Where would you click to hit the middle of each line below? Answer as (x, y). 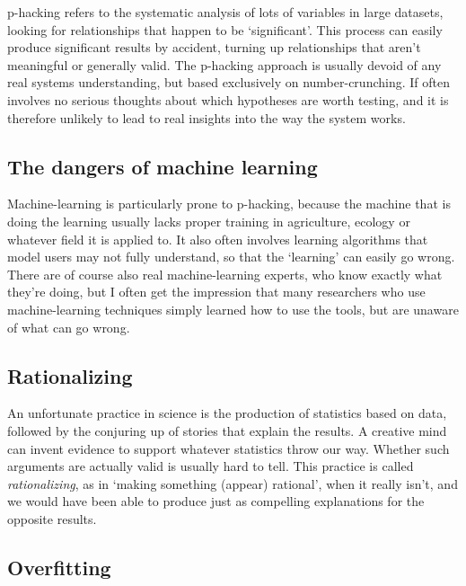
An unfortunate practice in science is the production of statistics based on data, (227, 413)
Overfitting (59, 567)
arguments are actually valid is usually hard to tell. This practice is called (211, 466)
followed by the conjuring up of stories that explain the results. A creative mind (227, 430)
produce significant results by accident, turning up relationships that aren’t (214, 47)
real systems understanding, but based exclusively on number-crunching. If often (229, 82)
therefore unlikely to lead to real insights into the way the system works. (207, 117)
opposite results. (52, 518)
